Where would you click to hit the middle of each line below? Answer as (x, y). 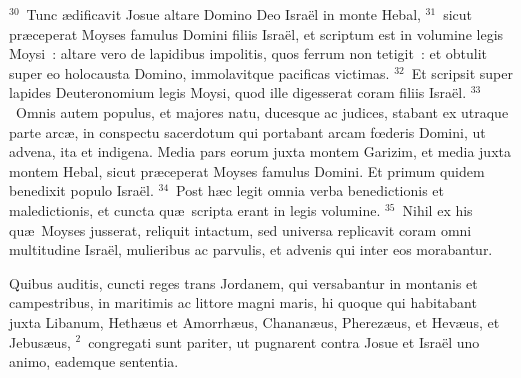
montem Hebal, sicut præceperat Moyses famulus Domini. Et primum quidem (247, 170)
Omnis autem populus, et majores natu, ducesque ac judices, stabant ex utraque (262, 111)
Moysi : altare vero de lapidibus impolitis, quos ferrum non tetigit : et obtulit (248, 53)
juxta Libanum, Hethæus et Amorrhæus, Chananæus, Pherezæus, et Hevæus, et (254, 321)
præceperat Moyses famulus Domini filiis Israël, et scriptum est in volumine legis (256, 33)
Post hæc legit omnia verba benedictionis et (310, 190)
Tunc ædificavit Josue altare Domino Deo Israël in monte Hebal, (223, 14)
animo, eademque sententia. (94, 361)
